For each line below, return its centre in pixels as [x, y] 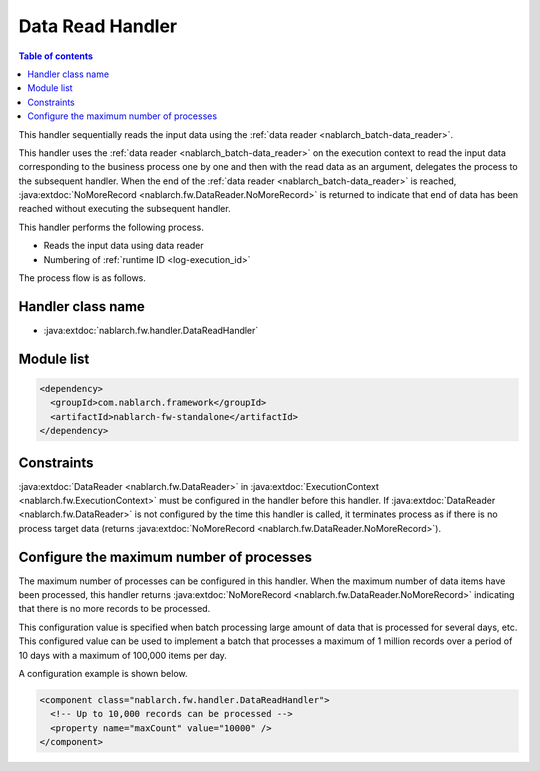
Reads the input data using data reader [123, 246]
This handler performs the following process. [111, 227]
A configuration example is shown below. [103, 674]
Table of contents [56, 56]
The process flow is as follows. [82, 278]
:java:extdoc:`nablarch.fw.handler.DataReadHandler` [151, 330]
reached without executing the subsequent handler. [124, 209]
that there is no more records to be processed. [114, 609]
